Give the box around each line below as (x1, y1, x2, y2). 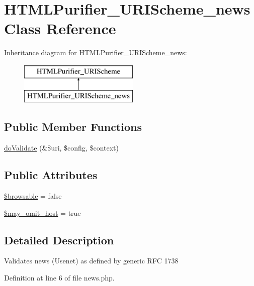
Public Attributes (4, 167, 98, 183)
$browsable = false (4, 191, 62, 201)
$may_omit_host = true (4, 207, 81, 218)
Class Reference (4, 18, 116, 39)
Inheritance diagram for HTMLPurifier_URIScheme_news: (4, 47, 187, 58)
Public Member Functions (4, 119, 142, 134)
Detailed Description (4, 232, 114, 247)
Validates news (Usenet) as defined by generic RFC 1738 (4, 255, 179, 266)
